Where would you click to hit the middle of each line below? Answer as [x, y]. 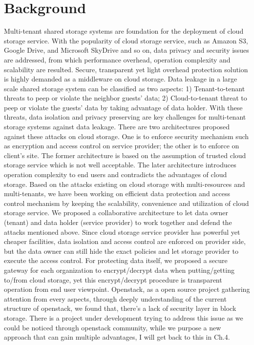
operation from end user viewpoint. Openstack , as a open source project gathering [127, 289]
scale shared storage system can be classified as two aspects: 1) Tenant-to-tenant [125, 88]
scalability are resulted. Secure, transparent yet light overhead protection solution [126, 69]
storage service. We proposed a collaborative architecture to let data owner [116, 213]
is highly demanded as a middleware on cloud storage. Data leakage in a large [121, 79]
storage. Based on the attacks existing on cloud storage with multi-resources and [125, 184]
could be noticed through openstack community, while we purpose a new [113, 327]
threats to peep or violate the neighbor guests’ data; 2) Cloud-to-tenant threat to [126, 98]
